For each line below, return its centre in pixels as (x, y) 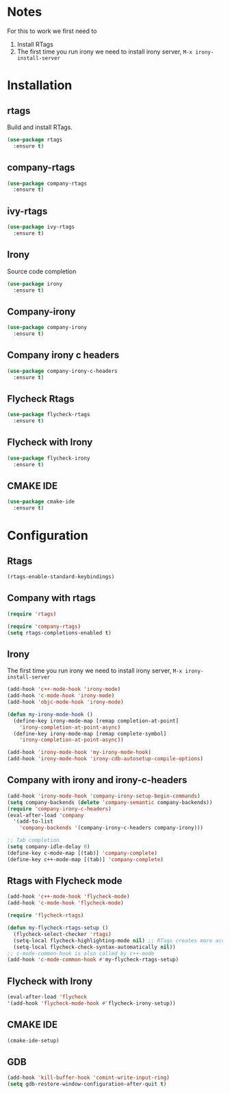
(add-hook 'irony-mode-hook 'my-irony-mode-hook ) (79, 753)
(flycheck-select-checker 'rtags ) (62, 934)
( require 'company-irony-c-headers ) (59, 809)
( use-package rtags (35, 139)
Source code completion (42, 271)
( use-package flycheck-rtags (49, 415)
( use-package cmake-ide (41, 502)
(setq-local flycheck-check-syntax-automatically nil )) (94, 947)
